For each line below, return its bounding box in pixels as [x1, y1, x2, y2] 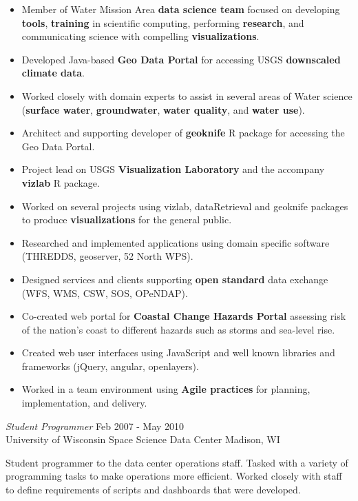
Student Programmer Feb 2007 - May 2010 [6, 418, 185, 433]
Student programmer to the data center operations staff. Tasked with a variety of [6, 455, 348, 469]
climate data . [21, 65, 85, 80]
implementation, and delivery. [21, 396, 147, 410]
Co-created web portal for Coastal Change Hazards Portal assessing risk [21, 309, 346, 323]
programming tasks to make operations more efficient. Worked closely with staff [6, 469, 342, 483]
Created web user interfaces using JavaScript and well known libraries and [21, 345, 335, 360]
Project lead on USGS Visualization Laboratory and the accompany [21, 162, 325, 176]
